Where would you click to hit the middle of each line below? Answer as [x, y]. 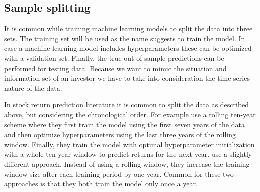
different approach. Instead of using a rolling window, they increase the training [127, 164]
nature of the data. [33, 87]
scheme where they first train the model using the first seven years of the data [124, 124]
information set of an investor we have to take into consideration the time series [127, 78]
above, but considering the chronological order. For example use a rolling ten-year [130, 114]
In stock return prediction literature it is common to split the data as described [127, 105]
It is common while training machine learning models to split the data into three [128, 28]
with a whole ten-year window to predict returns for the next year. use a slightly [128, 154]
